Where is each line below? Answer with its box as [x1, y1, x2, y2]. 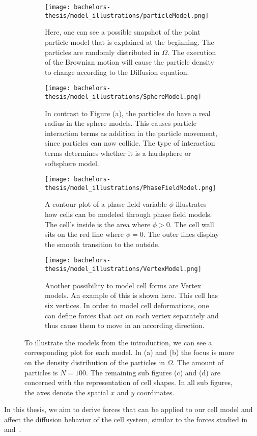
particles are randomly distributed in [45, 46, 160, 57]
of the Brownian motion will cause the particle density [45, 57, 214, 67]
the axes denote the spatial [24, 387, 108, 397]
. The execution [167, 46, 216, 57]
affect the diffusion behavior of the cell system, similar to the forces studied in [4, 414, 248, 424]
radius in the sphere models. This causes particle [45, 118, 197, 128]
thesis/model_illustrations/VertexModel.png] [45, 265, 202, 273]
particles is [24, 367, 58, 377]
